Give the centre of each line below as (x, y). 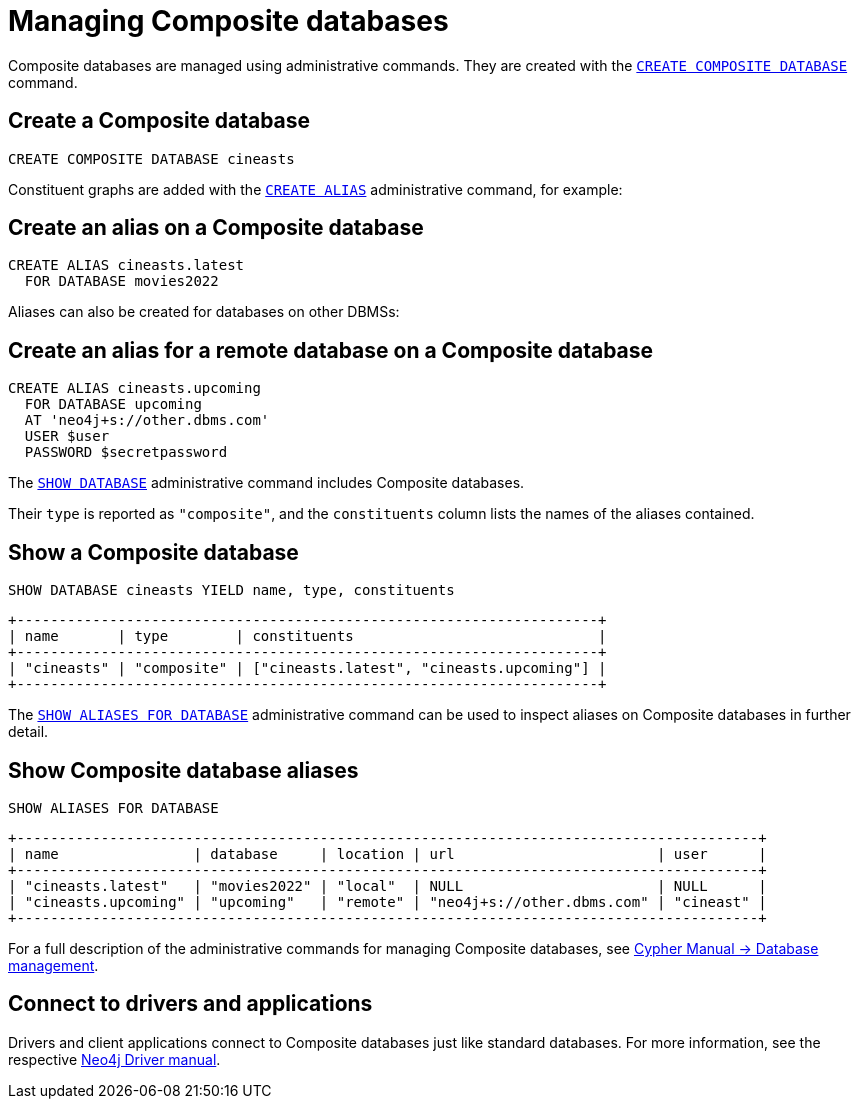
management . (53, 965)
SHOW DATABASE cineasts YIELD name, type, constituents (231, 590)
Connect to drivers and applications (190, 1004)
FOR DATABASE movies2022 (121, 281)
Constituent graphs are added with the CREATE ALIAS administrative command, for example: (315, 189)
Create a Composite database (159, 121)
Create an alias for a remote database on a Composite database (331, 350)
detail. (28, 732)
